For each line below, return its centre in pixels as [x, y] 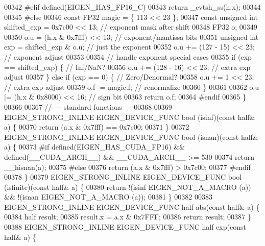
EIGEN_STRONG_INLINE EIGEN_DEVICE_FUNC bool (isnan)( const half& [131, 137]
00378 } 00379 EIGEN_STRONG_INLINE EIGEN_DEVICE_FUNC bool [123, 177]
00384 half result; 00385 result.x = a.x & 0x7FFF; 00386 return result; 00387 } [128, 217]
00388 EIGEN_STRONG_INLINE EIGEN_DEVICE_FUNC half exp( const [125, 227]
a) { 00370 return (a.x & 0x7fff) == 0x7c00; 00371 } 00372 [97, 127]
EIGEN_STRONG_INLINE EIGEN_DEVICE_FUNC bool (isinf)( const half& [130, 117]
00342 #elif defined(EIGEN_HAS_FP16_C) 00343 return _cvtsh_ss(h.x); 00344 [132, 7]
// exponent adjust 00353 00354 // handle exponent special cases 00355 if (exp [128, 56]
